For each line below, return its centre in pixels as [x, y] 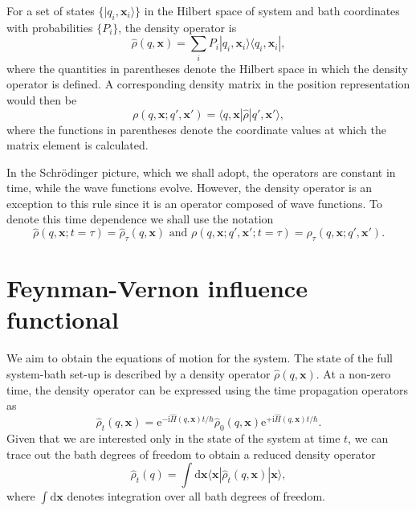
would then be [42, 99]
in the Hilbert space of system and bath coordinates [272, 10]
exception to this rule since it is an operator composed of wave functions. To [194, 203]
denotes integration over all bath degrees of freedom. [196, 496]
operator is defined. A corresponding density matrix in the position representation [208, 84]
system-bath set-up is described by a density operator [139, 373]
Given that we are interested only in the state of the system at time [173, 438]
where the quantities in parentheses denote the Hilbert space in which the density [207, 68]
